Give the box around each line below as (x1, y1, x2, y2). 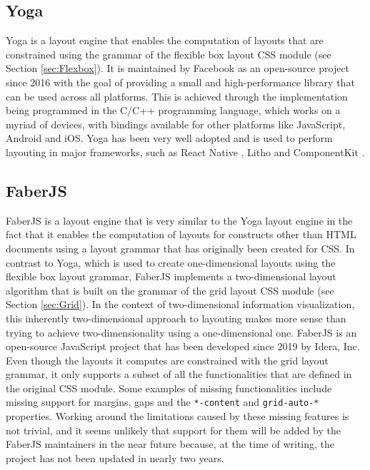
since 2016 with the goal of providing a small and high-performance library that (6, 74, 355, 89)
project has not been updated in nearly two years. (6, 450, 224, 465)
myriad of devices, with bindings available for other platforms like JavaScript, (6, 116, 346, 131)
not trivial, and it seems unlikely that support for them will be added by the (6, 422, 341, 437)
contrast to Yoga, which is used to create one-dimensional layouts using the (6, 255, 336, 270)
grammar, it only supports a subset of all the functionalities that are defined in (6, 367, 352, 382)
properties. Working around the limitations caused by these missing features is (6, 409, 349, 424)
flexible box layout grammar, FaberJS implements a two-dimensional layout (6, 269, 336, 284)
